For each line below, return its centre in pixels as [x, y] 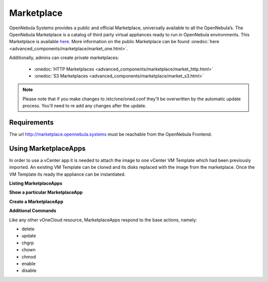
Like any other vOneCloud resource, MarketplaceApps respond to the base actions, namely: [103, 220]
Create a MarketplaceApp [36, 202]
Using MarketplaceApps [47, 148]
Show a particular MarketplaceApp [46, 192]
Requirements [32, 122]
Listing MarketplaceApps [36, 183]
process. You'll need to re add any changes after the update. [84, 106]
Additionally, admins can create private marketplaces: [64, 58]
